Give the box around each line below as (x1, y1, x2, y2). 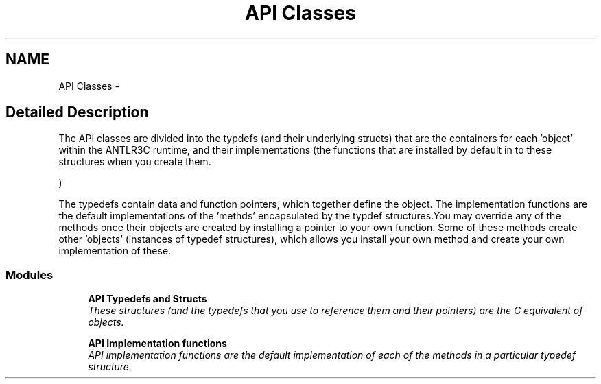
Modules (5, 267, 54, 282)
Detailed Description (5, 104, 149, 121)
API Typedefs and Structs (88, 293, 207, 305)
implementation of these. (58, 245, 172, 257)
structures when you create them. (58, 156, 211, 168)
